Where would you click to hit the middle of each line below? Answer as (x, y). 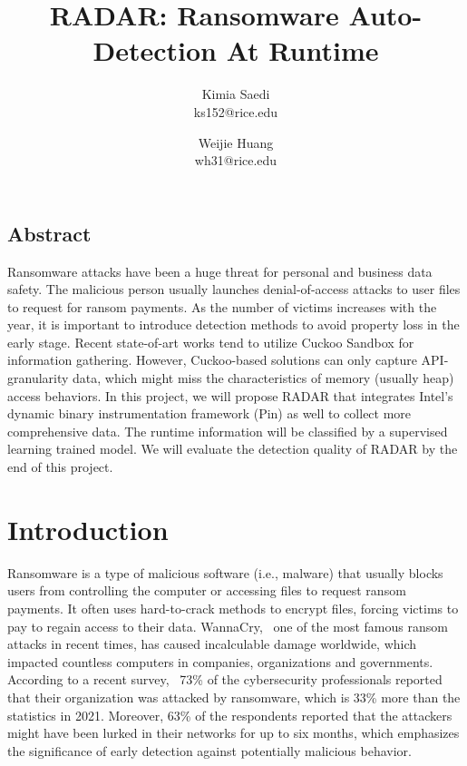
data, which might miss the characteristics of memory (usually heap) (263, 378)
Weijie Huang (236, 142)
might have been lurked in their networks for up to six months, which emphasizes (233, 733)
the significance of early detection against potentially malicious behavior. (209, 750)
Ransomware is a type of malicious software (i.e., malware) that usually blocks (225, 572)
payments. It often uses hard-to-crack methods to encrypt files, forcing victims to (233, 608)
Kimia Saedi (236, 94)
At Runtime (302, 50)
